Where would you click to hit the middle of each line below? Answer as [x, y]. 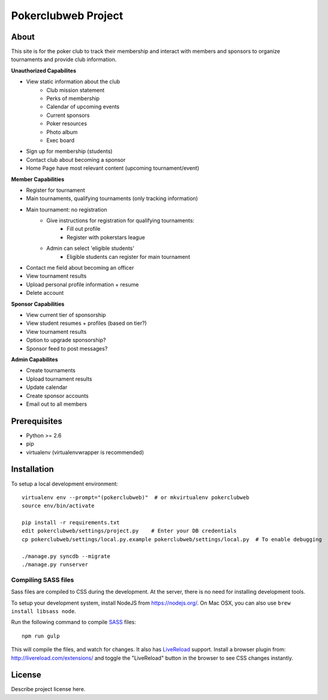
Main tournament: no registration [67, 209]
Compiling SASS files [43, 580]
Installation [32, 470]
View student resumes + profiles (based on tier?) [86, 323]
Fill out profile [84, 229]
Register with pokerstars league [106, 237]
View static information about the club [73, 82]
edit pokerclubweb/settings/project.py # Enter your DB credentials [129, 531]
